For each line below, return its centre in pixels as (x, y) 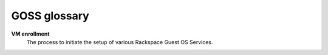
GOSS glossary (50, 16)
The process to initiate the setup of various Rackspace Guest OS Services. (120, 42)
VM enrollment (30, 34)
